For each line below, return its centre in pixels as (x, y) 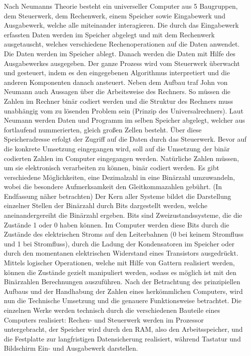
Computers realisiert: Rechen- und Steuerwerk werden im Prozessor (104, 319)
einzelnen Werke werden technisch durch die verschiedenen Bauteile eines (112, 310)
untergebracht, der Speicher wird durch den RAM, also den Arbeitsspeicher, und (123, 329)
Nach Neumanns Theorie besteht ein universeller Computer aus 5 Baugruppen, (121, 6)
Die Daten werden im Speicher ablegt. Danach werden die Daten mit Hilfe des (120, 53)
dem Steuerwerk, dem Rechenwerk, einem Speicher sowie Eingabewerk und (115, 15)
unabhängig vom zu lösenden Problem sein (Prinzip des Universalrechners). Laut (124, 110)
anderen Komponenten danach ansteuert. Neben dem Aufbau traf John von (116, 82)
